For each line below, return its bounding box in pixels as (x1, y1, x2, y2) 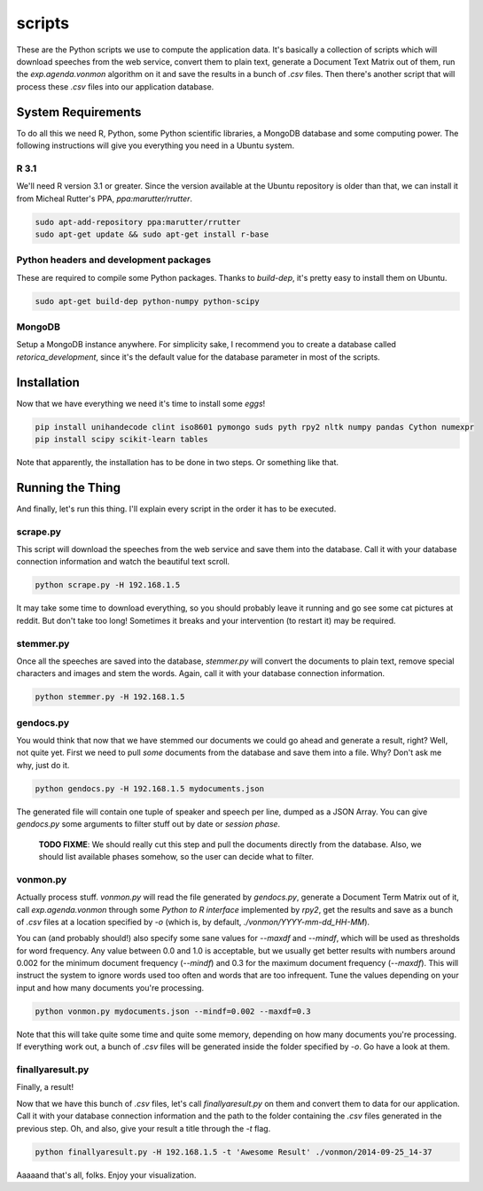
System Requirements (16, 105, 142, 120)
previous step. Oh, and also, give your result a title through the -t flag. (16, 1123, 271, 1133)
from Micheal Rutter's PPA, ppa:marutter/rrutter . (16, 193, 193, 204)
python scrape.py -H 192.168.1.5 (35, 580, 181, 590)
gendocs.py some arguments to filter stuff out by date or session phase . (16, 819, 281, 829)
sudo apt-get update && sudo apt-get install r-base (35, 229, 269, 239)
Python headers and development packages (16, 253, 212, 266)
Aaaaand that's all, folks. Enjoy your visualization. (16, 1170, 197, 1180)
